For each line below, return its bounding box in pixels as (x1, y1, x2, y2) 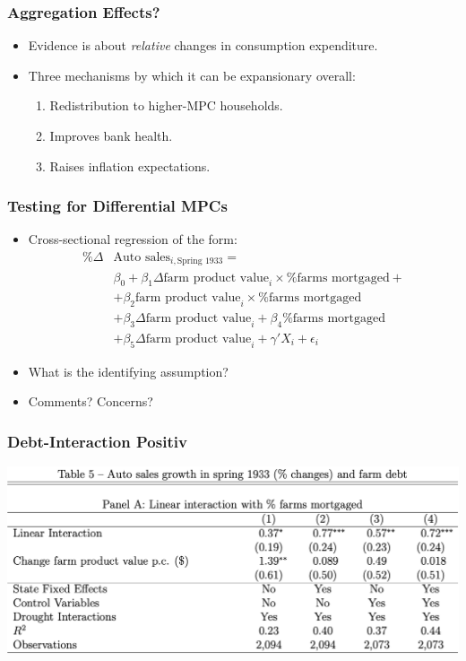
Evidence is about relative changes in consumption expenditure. (28, 36, 378, 55)
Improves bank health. (49, 126, 173, 144)
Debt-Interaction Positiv (7, 430, 187, 452)
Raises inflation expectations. (49, 156, 211, 175)
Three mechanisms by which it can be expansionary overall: (28, 65, 356, 84)
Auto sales (113, 251, 171, 265)
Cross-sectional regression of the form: (28, 230, 237, 248)
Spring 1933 (177, 257, 223, 266)
